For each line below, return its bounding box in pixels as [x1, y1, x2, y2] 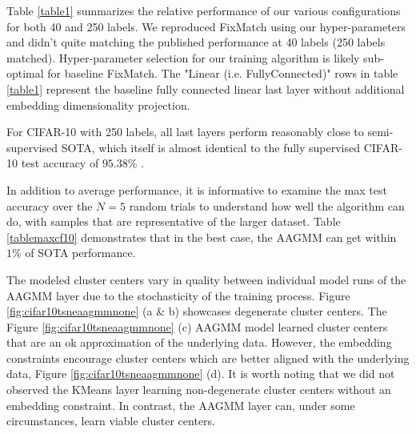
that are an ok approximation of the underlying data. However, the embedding [6, 334, 392, 351]
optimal [6, 65, 44, 82]
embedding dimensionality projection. [6, 96, 190, 113]
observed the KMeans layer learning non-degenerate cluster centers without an [6, 381, 391, 398]
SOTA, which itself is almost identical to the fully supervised [61, 139, 361, 155]
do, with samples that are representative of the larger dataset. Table [6, 213, 341, 230]
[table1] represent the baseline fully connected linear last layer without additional [6, 80, 405, 97]
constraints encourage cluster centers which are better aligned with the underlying [6, 349, 410, 366]
